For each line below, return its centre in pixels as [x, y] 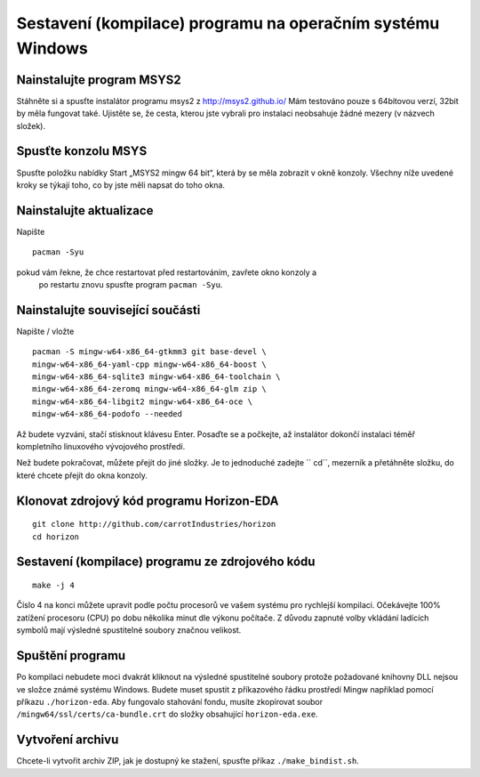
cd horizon [56, 537]
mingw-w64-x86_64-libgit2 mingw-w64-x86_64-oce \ [143, 401]
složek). [31, 125]
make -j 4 [53, 586]
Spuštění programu [71, 656]
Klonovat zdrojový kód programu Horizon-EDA [148, 501]
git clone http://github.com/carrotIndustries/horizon [154, 524]
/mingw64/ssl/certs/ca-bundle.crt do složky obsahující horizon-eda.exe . [168, 714]
